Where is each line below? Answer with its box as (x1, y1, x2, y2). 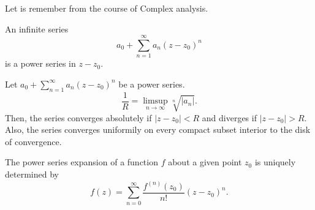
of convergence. (5, 135, 62, 148)
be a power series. (118, 77, 185, 90)
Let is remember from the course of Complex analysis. (5, 2, 208, 14)
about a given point (168, 156, 242, 168)
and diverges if (202, 111, 257, 124)
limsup (143, 97, 168, 106)
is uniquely (254, 156, 296, 168)
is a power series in (5, 57, 76, 70)
